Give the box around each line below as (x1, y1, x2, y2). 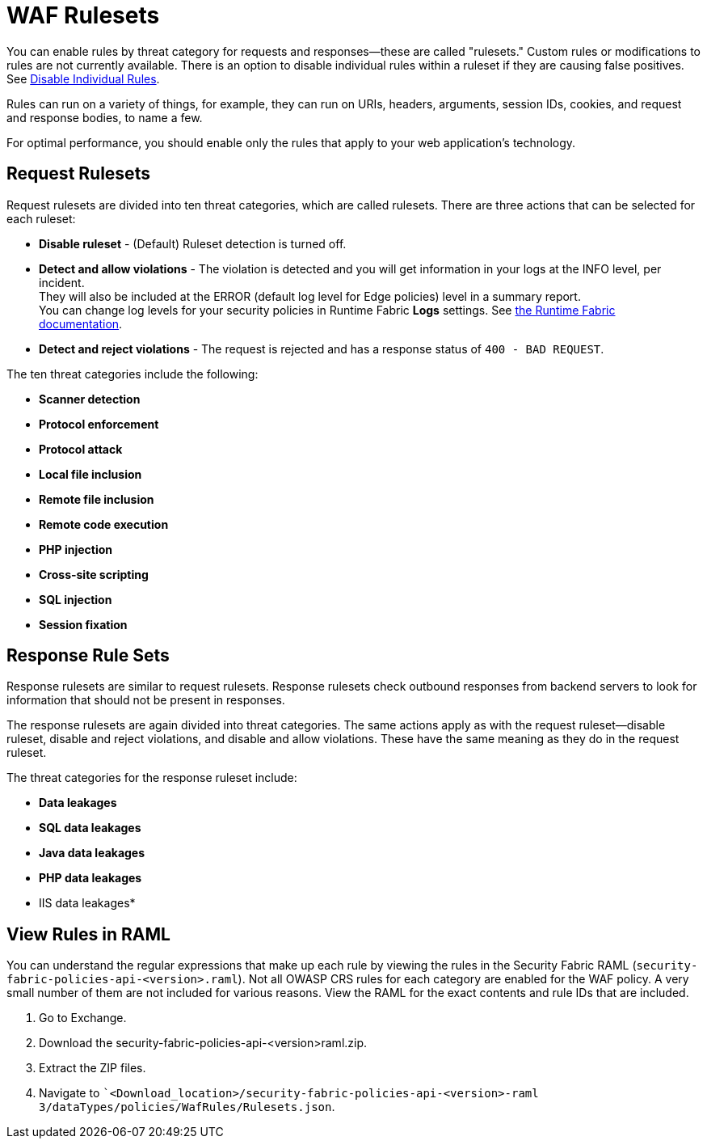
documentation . (39, 316, 123, 331)
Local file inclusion (39, 467, 142, 481)
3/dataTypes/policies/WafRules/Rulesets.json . (39, 1100, 335, 1114)
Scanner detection (39, 391, 141, 406)
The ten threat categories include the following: (6, 366, 259, 381)
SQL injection (39, 592, 112, 606)
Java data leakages (39, 846, 145, 860)
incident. (39, 275, 85, 289)
